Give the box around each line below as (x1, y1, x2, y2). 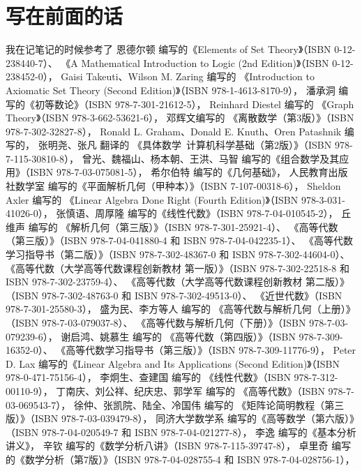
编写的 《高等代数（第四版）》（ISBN (132, 329, 296, 343)
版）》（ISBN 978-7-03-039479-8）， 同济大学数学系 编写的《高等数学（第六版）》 (6, 411, 354, 426)
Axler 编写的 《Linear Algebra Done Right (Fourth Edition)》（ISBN (6, 192, 299, 207)
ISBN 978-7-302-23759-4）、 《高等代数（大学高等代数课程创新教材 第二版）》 (6, 274, 349, 289)
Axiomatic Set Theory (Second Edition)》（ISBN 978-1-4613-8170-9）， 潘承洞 (6, 82, 335, 97)
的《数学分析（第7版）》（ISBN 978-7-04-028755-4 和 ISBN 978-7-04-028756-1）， (6, 451, 355, 466)
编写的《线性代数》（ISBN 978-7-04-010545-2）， (127, 206, 338, 220)
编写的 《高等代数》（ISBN (205, 383, 325, 398)
